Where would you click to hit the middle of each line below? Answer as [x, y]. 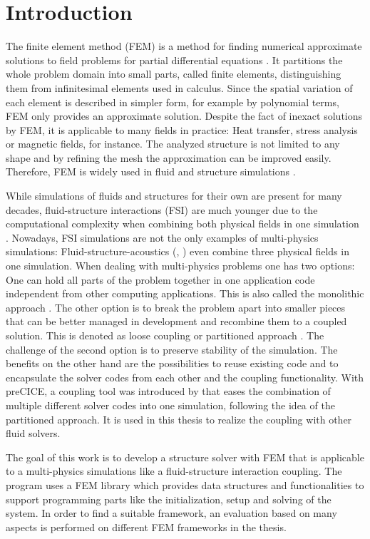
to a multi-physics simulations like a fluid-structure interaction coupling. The [174, 471]
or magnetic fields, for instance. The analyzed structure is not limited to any [173, 144]
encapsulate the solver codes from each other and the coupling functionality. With [185, 377]
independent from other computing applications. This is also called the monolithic [185, 293]
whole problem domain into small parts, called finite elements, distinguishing [174, 74]
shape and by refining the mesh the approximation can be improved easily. [169, 157]
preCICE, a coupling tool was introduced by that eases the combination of [168, 391]
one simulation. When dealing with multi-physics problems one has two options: [180, 266]
